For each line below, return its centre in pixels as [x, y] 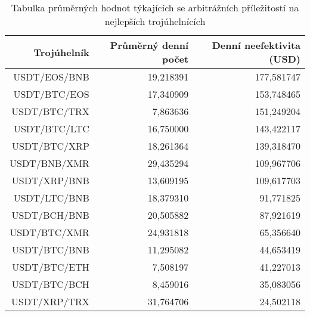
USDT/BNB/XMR [49, 163]
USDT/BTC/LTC [51, 128]
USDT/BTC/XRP [51, 146]
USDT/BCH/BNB [50, 215]
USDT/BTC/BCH [50, 284]
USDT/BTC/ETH [51, 267]
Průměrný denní [149, 45]
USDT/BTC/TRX [50, 111]
